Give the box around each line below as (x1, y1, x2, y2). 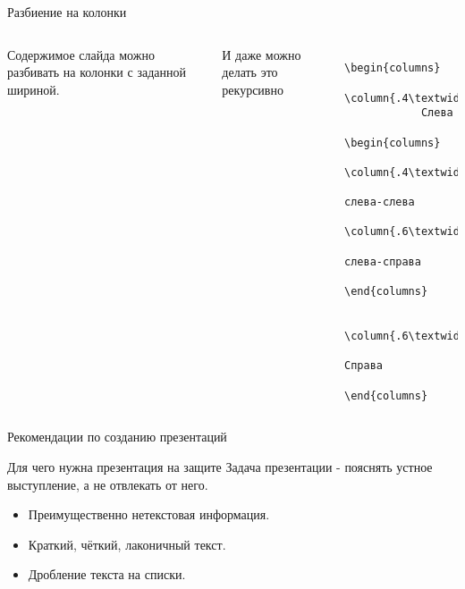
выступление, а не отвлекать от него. (7, 475, 208, 493)
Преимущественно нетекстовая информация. (28, 505, 270, 524)
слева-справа (344, 255, 421, 268)
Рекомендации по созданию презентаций (7, 427, 227, 446)
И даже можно (222, 45, 301, 63)
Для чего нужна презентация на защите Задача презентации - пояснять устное (7, 457, 433, 475)
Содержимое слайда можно (7, 45, 155, 63)
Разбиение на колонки (7, 3, 127, 21)
